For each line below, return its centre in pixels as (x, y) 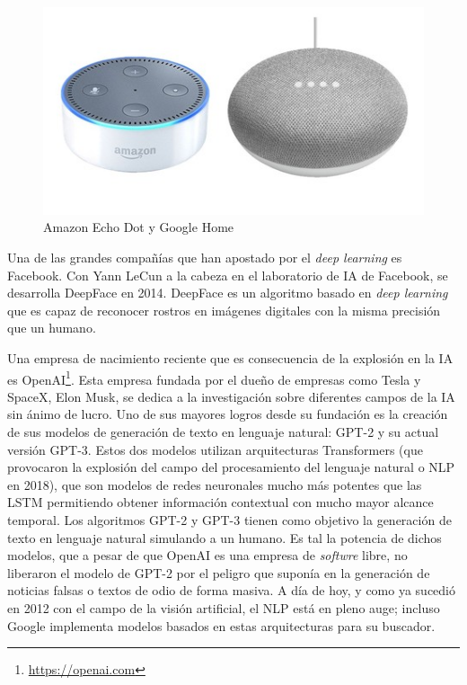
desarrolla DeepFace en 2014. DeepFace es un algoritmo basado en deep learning (228, 293)
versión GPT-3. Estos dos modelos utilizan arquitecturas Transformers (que (215, 449)
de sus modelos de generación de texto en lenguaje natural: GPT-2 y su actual (223, 432)
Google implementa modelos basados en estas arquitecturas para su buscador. (221, 625)
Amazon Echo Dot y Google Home (139, 227)
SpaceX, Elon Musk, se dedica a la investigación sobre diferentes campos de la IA (231, 396)
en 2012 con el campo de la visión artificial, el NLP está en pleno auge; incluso (224, 607)
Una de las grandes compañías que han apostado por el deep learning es (205, 258)
